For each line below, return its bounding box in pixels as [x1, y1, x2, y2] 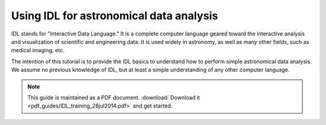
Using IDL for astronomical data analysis [11, 9, 219, 22]
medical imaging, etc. [11, 47, 65, 54]
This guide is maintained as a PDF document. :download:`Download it [27, 94, 200, 101]
